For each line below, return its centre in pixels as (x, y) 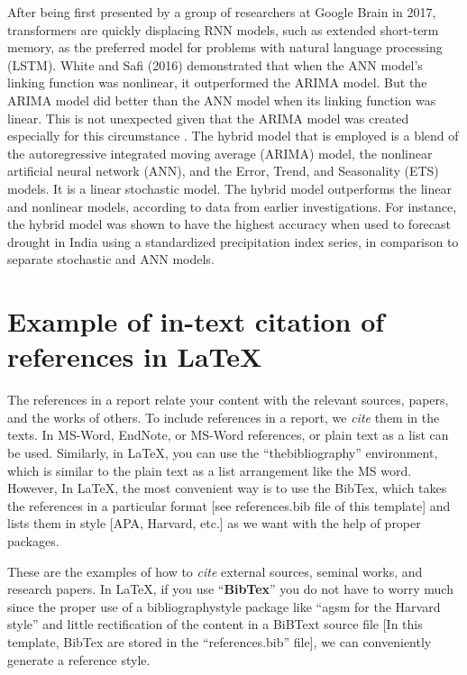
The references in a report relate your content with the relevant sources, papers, (228, 400)
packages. (33, 540)
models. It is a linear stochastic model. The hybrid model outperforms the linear (229, 188)
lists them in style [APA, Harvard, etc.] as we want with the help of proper (214, 523)
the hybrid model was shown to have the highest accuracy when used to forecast (229, 224)
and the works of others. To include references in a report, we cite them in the (224, 417)
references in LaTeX (135, 356)
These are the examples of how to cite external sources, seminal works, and (215, 571)
